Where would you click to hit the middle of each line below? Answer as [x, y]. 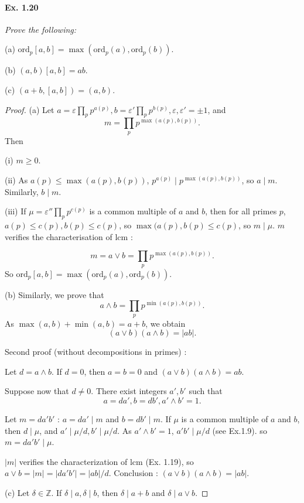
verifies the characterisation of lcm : [69, 236]
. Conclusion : [133, 473]
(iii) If [16, 211]
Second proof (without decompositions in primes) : [96, 352]
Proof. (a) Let [30, 109]
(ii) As [16, 179]
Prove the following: [41, 29]
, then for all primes [241, 211]
